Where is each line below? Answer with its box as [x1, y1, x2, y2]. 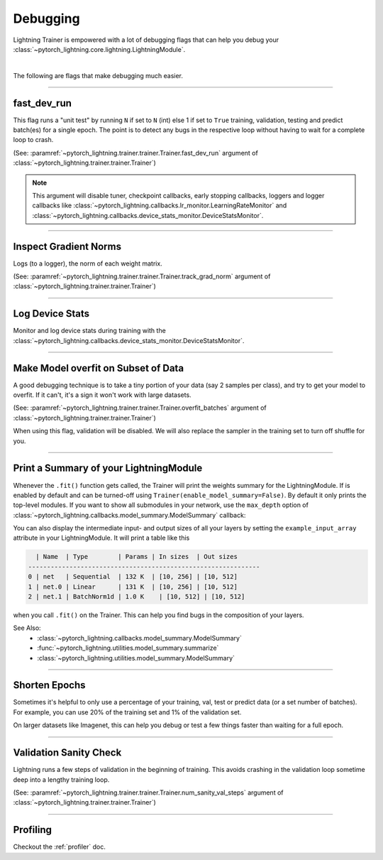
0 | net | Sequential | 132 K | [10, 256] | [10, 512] [28, 572, 238, 581]
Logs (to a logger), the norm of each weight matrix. [13, 259, 162, 268]
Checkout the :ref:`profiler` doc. [13, 842, 106, 851]
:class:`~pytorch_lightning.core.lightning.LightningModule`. [13, 45, 186, 53]
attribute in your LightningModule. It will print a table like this [13, 533, 190, 543]
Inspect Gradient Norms [13, 240, 122, 252]
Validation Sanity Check [13, 746, 122, 759]
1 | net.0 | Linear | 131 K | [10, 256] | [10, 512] [28, 582, 238, 591]
